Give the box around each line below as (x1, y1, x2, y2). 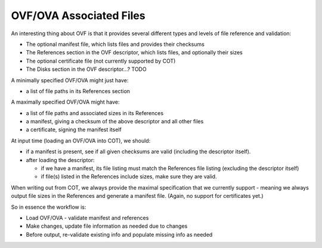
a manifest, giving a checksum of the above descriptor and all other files (26, 118, 204, 125)
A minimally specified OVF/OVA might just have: (11, 76, 129, 83)
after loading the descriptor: (26, 156, 95, 163)
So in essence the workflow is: (11, 203, 86, 210)
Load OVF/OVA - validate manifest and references (26, 214, 149, 221)
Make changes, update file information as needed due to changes (26, 222, 188, 230)
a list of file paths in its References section (26, 87, 131, 95)
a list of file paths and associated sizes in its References (26, 109, 164, 116)
